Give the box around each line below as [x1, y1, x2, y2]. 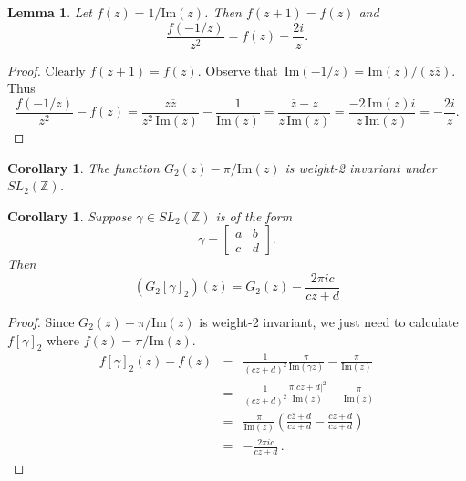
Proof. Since [7, 312, 75, 331]
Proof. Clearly [7, 60, 86, 79]
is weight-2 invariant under [285, 158, 437, 177]
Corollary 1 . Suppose [7, 206, 132, 225]
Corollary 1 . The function [7, 158, 160, 177]
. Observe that [197, 60, 278, 79]
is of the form [215, 206, 293, 225]
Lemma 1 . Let [7, 3, 92, 21]
